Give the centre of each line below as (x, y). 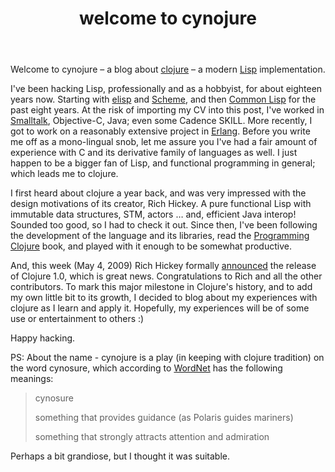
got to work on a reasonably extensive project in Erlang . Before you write (160, 131)
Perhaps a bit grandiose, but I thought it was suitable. (120, 456)
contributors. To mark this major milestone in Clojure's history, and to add (161, 287)
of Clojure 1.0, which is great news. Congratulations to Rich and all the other (166, 276)
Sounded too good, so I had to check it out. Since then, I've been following (164, 225)
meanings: (32, 379)
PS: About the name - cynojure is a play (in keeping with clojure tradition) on (167, 358)
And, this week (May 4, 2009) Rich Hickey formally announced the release (163, 266)
